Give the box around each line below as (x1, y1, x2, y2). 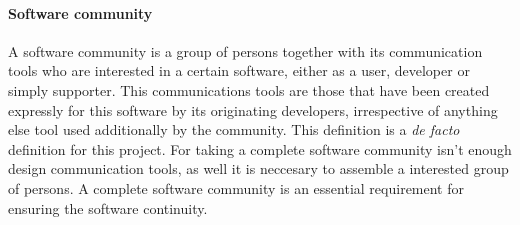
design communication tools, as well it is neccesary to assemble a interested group (8, 158, 509, 179)
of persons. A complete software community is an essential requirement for (8, 177, 464, 198)
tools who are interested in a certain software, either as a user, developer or (8, 60, 470, 81)
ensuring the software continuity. (8, 197, 208, 218)
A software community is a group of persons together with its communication (8, 40, 483, 61)
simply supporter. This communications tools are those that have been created (8, 79, 490, 100)
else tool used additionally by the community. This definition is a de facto (8, 119, 460, 140)
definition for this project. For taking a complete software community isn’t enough (8, 138, 512, 159)
